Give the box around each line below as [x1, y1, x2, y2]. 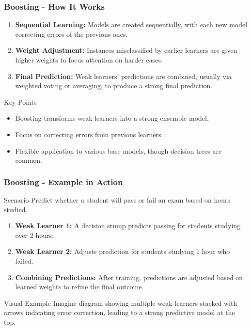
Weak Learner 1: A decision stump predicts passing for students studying [15, 220, 241, 231]
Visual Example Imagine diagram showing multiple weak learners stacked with [4, 298, 237, 308]
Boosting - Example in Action [4, 175, 123, 188]
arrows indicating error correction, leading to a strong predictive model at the [4, 307, 235, 317]
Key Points [4, 96, 37, 107]
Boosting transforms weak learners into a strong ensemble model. [15, 113, 209, 123]
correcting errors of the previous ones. [15, 29, 128, 39]
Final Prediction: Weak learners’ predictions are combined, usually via [15, 71, 232, 81]
